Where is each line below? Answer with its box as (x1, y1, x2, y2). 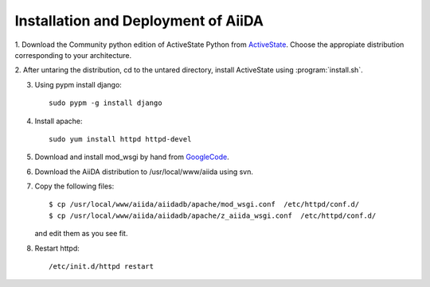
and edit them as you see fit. (34, 229, 128, 239)
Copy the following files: (34, 181, 115, 191)
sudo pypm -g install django (49, 99, 162, 107)
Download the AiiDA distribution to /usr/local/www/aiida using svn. (34, 167, 254, 176)
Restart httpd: (34, 243, 80, 253)
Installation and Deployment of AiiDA (14, 12, 264, 29)
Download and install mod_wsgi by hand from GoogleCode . (34, 152, 230, 162)
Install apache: (34, 116, 83, 126)
